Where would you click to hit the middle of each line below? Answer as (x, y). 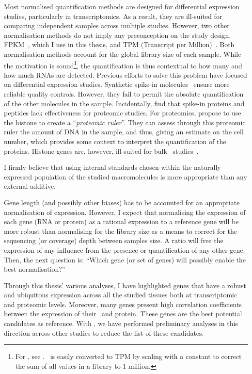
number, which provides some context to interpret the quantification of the (115, 141)
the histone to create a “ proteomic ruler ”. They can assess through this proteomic (125, 122)
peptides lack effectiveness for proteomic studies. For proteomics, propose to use (123, 113)
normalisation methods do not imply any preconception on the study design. (118, 35)
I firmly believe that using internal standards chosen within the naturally (112, 167)
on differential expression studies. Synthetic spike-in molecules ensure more (117, 84)
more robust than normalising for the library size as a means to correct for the (120, 231)
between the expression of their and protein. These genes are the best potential (123, 314)
